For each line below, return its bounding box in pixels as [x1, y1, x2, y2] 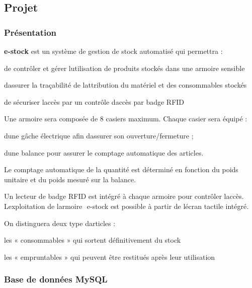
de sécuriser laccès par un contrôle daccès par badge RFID [4, 96, 185, 107]
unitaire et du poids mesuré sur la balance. [4, 174, 136, 184]
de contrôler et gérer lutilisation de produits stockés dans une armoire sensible [4, 62, 245, 73]
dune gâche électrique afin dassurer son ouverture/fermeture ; [4, 130, 194, 140]
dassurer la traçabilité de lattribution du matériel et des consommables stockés [4, 80, 247, 90]
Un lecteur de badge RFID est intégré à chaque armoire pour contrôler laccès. [4, 191, 244, 201]
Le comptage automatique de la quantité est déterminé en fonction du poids [4, 164, 238, 175]
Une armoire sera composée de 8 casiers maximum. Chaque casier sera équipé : [4, 113, 247, 124]
